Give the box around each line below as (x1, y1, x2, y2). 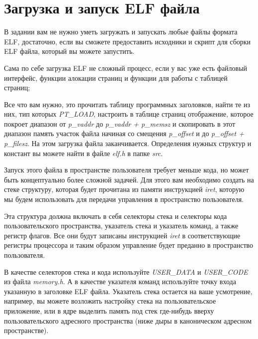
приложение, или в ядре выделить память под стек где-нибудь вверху (4, 305, 214, 316)
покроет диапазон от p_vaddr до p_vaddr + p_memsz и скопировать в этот (4, 118, 236, 129)
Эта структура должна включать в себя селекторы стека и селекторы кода (4, 210, 227, 221)
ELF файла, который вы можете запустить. (4, 46, 135, 56)
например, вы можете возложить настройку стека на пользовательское (4, 296, 216, 306)
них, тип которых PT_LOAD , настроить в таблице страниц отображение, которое (4, 109, 254, 119)
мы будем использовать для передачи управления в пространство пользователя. (4, 194, 244, 204)
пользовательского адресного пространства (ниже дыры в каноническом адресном (4, 315, 252, 326)
